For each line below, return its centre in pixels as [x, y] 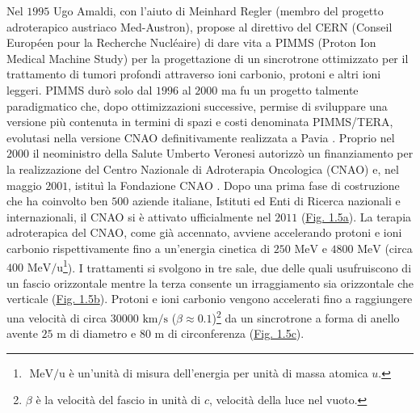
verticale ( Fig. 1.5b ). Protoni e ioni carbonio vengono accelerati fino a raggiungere [210, 299]
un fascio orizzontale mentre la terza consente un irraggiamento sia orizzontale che [210, 282]
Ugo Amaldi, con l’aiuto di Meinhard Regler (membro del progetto [218, 11]
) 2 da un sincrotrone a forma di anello [306, 316]
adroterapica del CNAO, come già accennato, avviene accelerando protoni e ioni [204, 232]
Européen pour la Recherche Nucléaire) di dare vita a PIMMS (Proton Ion [191, 42]
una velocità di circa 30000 [73, 317]
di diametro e [103, 333]
